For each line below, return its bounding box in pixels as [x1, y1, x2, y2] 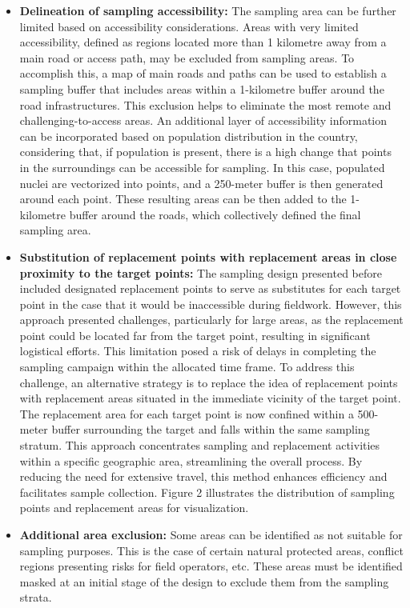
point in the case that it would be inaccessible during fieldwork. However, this [19, 295, 402, 312]
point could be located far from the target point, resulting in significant [19, 326, 371, 343]
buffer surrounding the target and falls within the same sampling [51, 421, 370, 438]
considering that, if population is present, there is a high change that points [19, 143, 392, 160]
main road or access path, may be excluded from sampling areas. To [19, 49, 355, 66]
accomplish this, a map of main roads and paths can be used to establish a [19, 65, 387, 82]
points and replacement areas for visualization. [19, 499, 249, 516]
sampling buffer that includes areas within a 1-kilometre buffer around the [19, 80, 384, 97]
